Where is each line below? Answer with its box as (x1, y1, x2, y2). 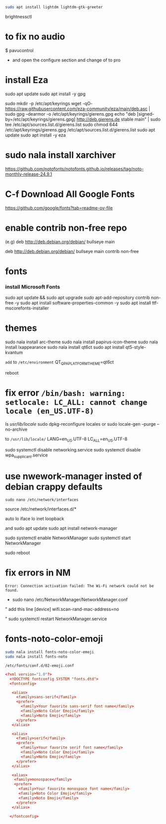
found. (5, 588, 19, 593)
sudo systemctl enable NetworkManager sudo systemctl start (5, 535, 131, 541)
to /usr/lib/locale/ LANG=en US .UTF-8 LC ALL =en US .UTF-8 (5, 436, 128, 443)
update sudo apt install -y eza (5, 132, 66, 138)
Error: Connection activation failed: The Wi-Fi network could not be (5, 583, 154, 589)
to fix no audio (5, 31, 65, 42)
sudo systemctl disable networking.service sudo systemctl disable (5, 446, 141, 452)
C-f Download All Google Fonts (5, 189, 135, 199)
